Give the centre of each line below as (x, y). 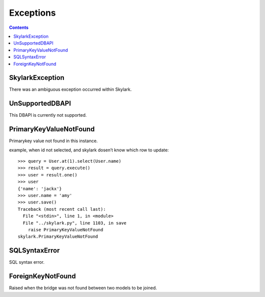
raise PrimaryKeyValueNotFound (66, 230)
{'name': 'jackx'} (40, 188)
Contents (19, 27)
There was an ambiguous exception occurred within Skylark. (70, 89)
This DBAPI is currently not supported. (48, 115)
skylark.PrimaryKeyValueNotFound (58, 237)
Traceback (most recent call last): (62, 209)
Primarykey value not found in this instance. (53, 141)
